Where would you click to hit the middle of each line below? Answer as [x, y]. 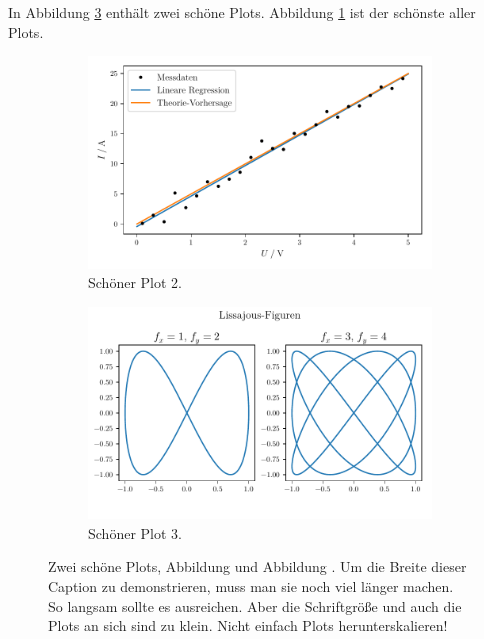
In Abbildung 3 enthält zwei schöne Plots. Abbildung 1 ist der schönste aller [242, 12]
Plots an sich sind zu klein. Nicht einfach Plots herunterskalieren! [248, 625]
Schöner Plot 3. [135, 532]
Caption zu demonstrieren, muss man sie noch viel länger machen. [251, 586]
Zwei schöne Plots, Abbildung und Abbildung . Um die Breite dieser [257, 566]
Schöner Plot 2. [135, 282]
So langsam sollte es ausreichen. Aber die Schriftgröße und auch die [255, 605]
